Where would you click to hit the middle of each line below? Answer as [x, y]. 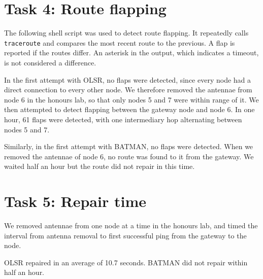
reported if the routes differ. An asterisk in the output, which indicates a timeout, [131, 53]
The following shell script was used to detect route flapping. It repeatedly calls [126, 33]
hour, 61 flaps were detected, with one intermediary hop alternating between [123, 119]
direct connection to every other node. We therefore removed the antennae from [128, 90]
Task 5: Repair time [75, 201]
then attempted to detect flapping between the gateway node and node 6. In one [129, 109]
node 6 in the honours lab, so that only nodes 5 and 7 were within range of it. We [131, 99]
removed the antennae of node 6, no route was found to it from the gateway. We [129, 156]
